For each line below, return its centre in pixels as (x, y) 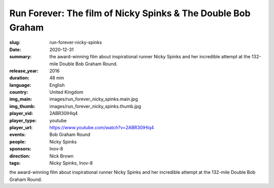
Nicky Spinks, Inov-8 (71, 163)
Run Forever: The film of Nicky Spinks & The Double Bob (130, 13)
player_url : (21, 128)
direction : (20, 156)
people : (18, 141)
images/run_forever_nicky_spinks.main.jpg (94, 99)
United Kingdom (66, 92)
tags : (15, 163)
